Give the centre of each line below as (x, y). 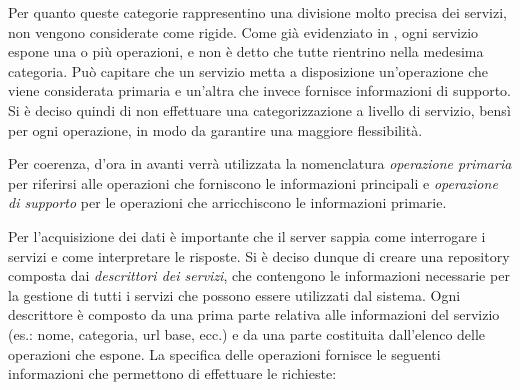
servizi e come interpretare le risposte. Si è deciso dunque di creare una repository (259, 255)
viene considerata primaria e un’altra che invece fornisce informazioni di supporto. (259, 90)
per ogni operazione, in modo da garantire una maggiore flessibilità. (215, 129)
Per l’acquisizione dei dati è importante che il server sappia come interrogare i (247, 235)
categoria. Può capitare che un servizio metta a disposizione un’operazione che (248, 70)
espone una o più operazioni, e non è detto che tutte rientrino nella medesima (246, 51)
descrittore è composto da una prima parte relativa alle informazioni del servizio (254, 314)
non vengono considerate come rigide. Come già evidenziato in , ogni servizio (243, 31)
